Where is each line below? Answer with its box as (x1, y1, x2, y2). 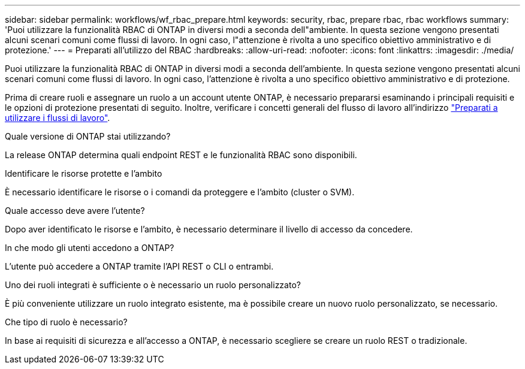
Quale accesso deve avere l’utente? (5, 205, 145, 216)
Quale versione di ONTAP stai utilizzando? (5, 131, 171, 141)
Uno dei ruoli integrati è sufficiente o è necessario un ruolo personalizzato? (5, 280, 301, 290)
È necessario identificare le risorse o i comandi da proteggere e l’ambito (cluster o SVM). (5, 187, 355, 197)
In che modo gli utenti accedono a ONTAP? (5, 243, 174, 253)
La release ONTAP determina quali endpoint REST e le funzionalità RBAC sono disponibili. (5, 150, 357, 160)
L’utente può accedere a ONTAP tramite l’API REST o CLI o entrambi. (5, 261, 274, 271)
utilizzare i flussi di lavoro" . (5, 113, 110, 123)
